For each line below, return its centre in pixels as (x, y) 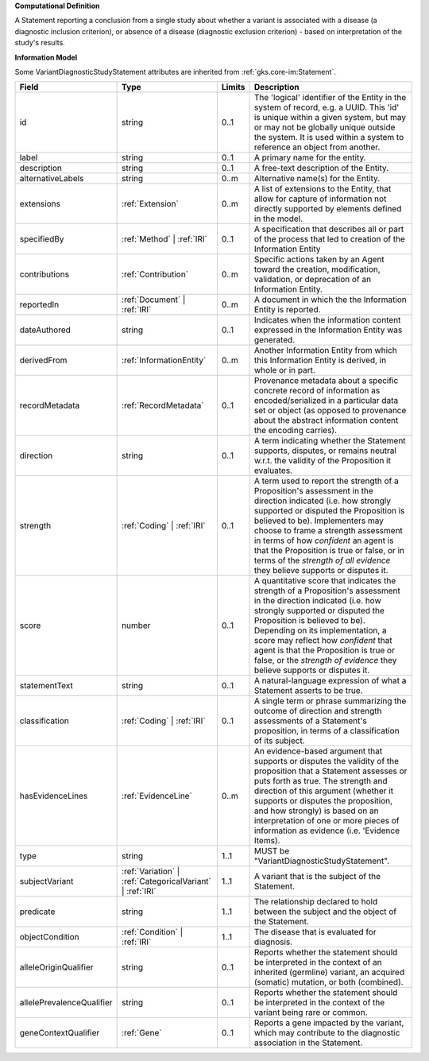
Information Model (46, 57)
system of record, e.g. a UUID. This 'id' (327, 107)
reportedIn (39, 304)
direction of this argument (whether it (323, 791)
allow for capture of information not (320, 199)
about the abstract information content (326, 420)
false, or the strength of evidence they (325, 660)
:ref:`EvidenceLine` (157, 796)
